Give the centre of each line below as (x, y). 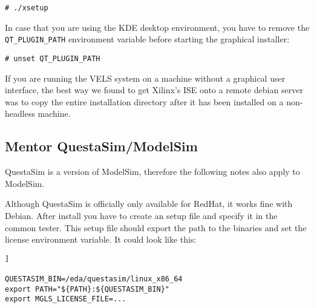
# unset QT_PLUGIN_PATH (53, 58)
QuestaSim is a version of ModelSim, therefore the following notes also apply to (152, 172)
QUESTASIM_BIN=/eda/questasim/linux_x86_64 (94, 279)
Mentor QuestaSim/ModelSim (101, 146)
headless (20, 113)
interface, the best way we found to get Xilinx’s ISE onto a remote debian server (154, 90)
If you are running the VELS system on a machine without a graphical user (145, 78)
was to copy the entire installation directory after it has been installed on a (144, 101)
